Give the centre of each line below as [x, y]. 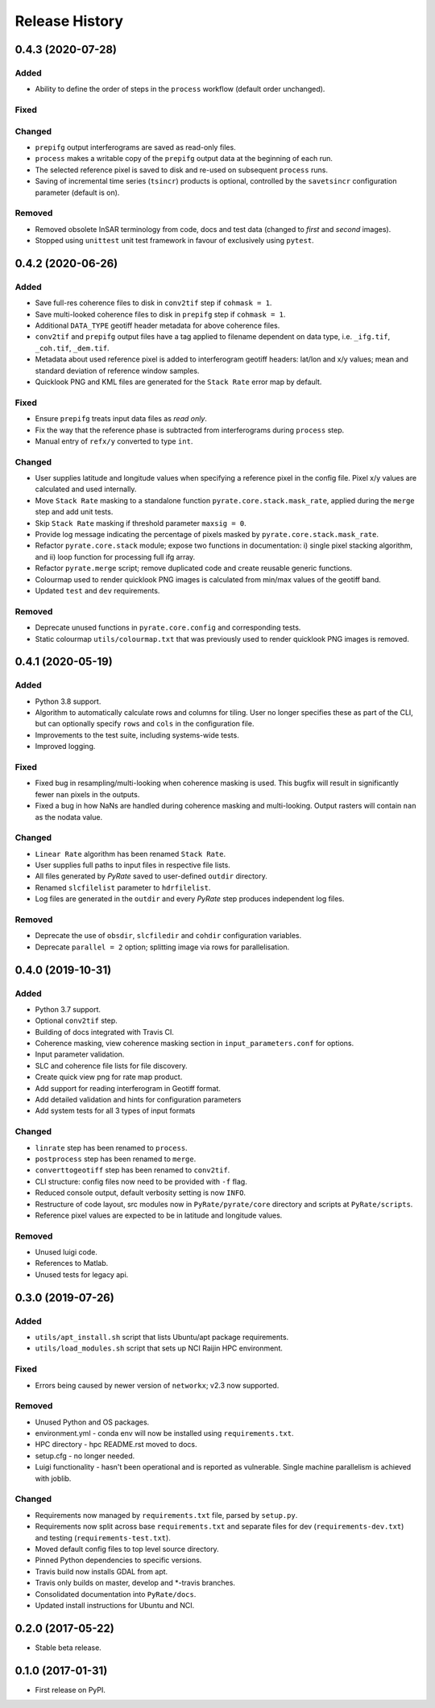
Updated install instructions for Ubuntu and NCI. [115, 1605]
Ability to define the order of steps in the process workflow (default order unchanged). [180, 89]
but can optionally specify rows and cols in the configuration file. [145, 724]
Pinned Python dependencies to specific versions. [118, 1560]
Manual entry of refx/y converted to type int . [114, 441]
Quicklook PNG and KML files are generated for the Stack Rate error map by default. [178, 382]
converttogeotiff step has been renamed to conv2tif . [133, 1170]
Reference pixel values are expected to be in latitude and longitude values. [159, 1215]
